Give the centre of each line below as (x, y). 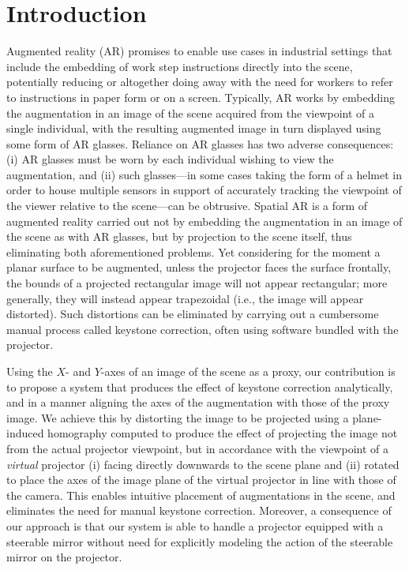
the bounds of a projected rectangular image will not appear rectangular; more (197, 283)
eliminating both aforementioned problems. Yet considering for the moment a (193, 251)
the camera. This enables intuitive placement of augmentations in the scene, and (201, 495)
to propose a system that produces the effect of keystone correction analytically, (200, 386)
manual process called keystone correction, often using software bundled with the (203, 329)
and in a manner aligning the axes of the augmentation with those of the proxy (198, 402)
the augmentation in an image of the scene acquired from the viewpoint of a (191, 112)
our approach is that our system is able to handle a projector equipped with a (195, 525)
